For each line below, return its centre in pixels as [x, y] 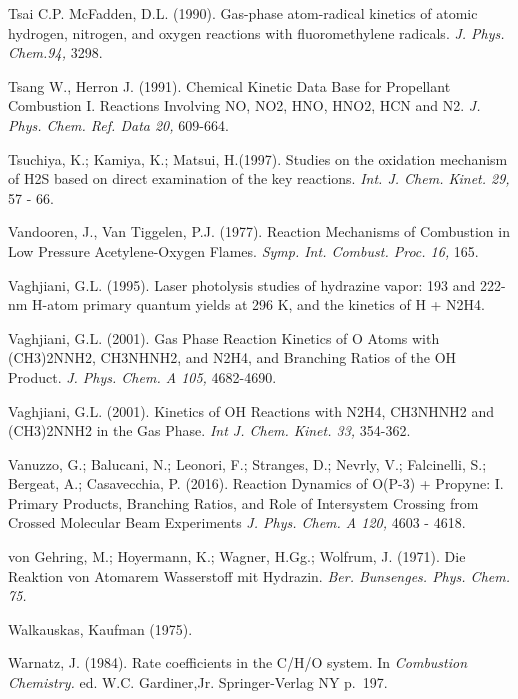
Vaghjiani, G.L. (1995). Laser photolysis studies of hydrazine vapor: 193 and [242, 284]
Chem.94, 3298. [55, 52]
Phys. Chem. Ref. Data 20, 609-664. [118, 124]
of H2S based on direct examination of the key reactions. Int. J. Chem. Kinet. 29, [259, 178]
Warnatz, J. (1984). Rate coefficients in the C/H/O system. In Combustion [238, 662]
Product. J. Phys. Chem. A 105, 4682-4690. [142, 376]
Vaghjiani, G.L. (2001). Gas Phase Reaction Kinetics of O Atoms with [224, 337]
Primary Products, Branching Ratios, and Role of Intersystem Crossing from [243, 502]
